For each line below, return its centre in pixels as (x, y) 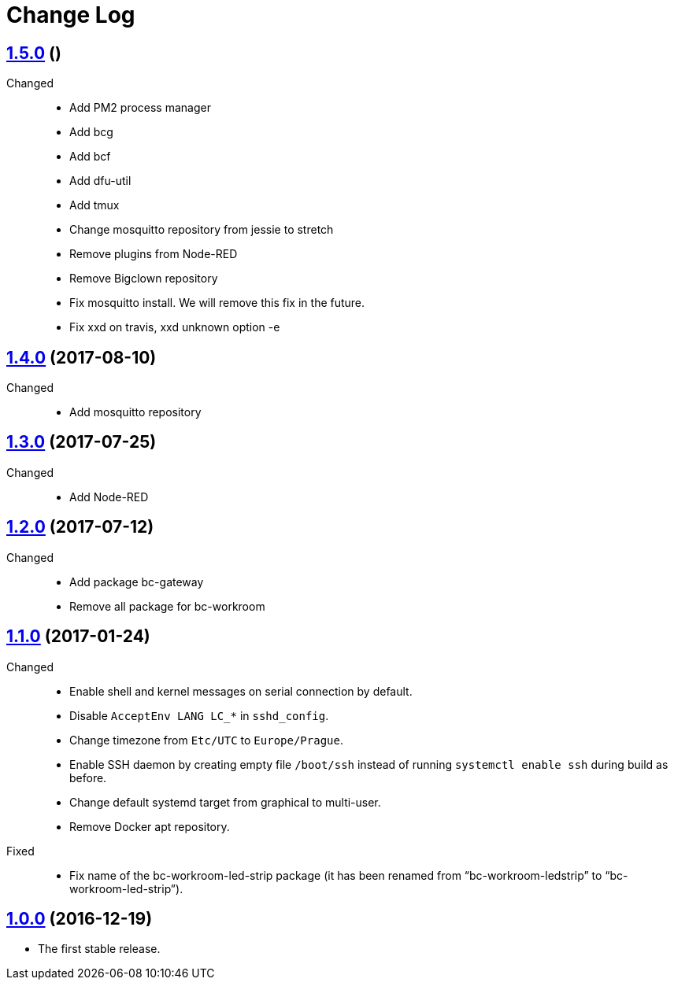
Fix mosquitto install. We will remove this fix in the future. (217, 303)
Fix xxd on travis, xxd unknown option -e (175, 327)
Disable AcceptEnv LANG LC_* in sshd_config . (199, 715)
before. (88, 777)
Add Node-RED (109, 497)
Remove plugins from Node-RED (154, 254)
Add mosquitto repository (135, 412)
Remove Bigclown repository (144, 279)
